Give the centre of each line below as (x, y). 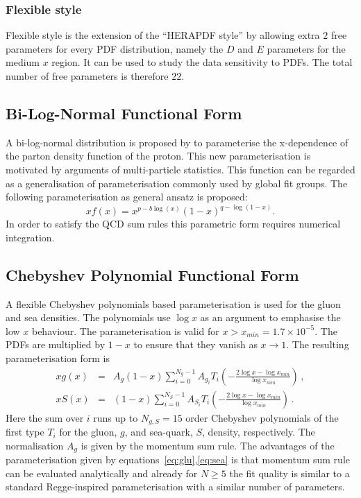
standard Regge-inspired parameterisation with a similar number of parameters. (175, 487)
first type (25, 432)
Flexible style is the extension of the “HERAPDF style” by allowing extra (163, 35)
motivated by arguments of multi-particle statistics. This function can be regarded (180, 169)
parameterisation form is (58, 358)
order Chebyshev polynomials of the (262, 417)
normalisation (35, 445)
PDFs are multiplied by (56, 344)
